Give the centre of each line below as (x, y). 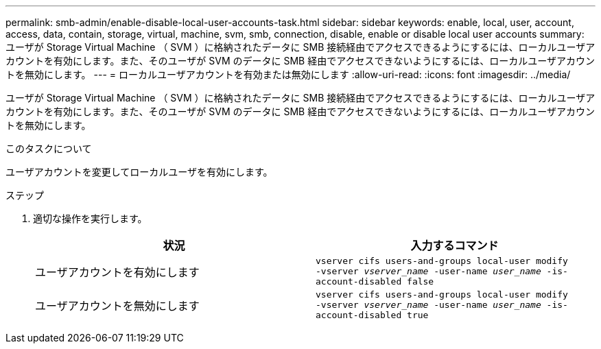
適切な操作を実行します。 (90, 218)
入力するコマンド (455, 245)
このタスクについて (49, 148)
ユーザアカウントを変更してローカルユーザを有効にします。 (139, 172)
